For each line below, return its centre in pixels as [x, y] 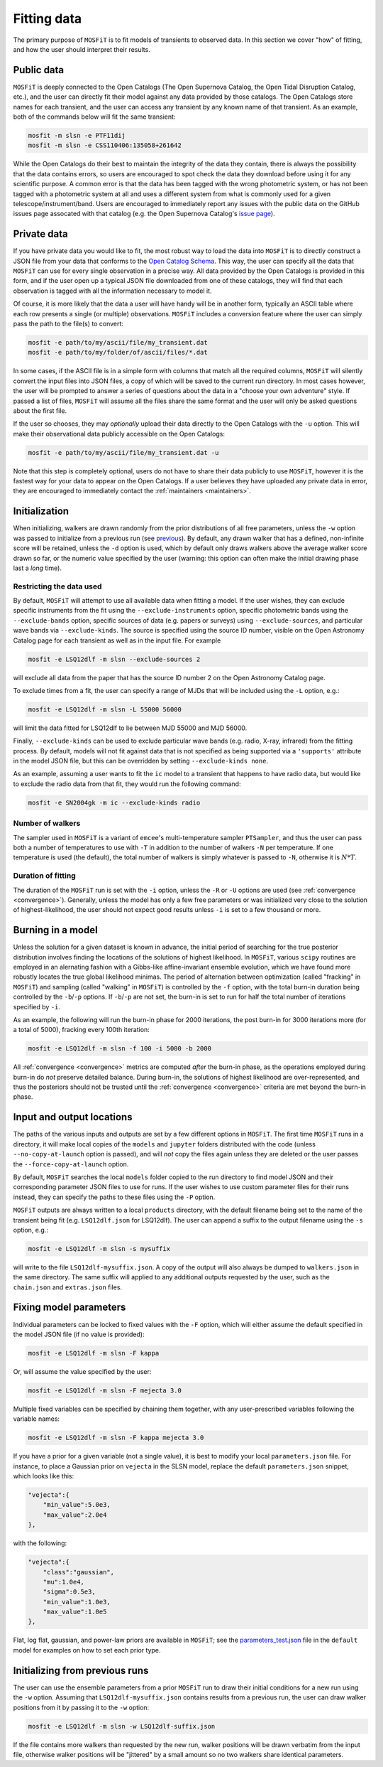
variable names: [37, 1419]
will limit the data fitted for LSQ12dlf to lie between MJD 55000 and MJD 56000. [130, 728]
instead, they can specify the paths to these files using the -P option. [114, 1197]
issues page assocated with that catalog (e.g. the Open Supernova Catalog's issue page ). [144, 214]
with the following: [40, 1543]
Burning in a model [56, 930]
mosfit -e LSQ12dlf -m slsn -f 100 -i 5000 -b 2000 [120, 1049]
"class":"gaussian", [79, 1572]
